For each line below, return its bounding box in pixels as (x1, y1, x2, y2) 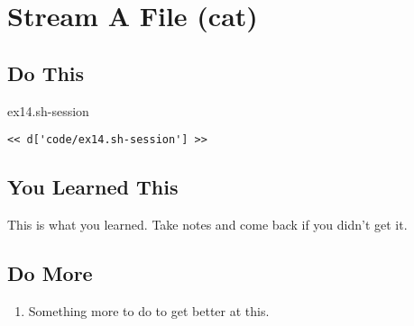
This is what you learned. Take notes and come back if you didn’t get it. (7, 215, 408, 234)
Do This (7, 59, 85, 86)
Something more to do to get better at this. (28, 301, 270, 320)
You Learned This (7, 173, 179, 201)
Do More (7, 259, 93, 287)
